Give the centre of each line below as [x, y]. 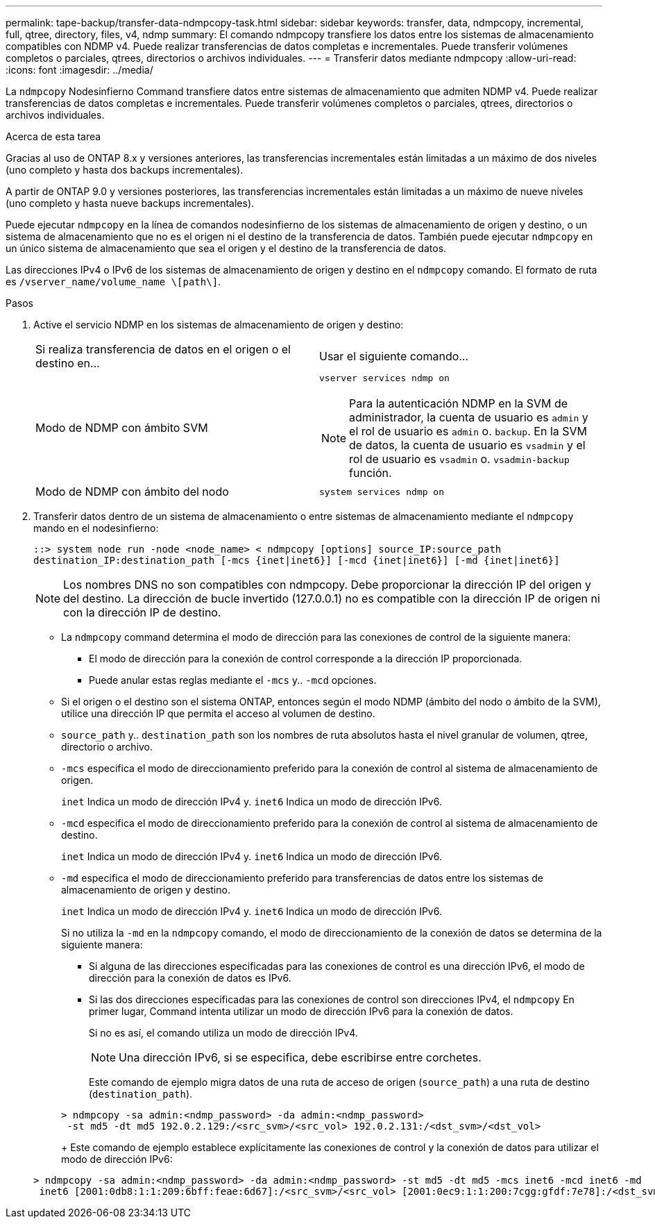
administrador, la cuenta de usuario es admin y [469, 417]
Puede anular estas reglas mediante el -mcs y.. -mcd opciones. [233, 680]
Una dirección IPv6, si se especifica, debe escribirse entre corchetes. [300, 1057]
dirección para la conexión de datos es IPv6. [190, 978]
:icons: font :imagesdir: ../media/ [79, 70]
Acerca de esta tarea [53, 136]
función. [371, 473]
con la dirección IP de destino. [142, 612]
